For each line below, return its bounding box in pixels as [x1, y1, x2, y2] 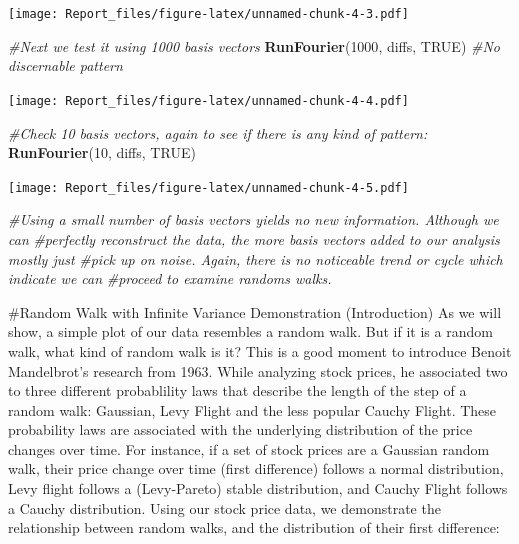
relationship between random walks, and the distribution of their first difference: [8, 517, 500, 538]
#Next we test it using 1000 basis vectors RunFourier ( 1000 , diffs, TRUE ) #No [8, 35, 501, 56]
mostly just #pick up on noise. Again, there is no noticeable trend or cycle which [8, 248, 503, 269]
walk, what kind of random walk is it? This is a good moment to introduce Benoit [8, 340, 512, 361]
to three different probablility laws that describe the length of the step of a [8, 380, 467, 401]
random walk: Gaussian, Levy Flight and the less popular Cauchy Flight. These [8, 399, 497, 420]
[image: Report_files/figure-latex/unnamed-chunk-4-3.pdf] [8, 7, 409, 21]
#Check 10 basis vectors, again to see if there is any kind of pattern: [8, 122, 428, 143]
